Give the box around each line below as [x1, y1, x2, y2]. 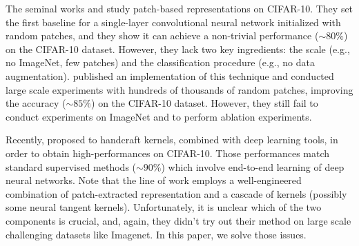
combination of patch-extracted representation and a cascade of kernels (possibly [6, 186, 347, 201]
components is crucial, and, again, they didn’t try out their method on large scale [6, 213, 351, 227]
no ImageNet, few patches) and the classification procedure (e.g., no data [6, 55, 315, 70]
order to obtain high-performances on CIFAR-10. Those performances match [6, 145, 330, 160]
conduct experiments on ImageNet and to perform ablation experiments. [6, 109, 312, 123]
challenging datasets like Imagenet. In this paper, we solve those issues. [6, 227, 307, 241]
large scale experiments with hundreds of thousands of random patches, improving [6, 82, 353, 96]
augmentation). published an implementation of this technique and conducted [6, 68, 334, 83]
